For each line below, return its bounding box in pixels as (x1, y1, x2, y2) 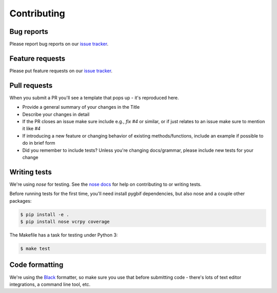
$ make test (20, 246, 51, 251)
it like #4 (22, 126, 41, 132)
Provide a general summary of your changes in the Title (22, 104, 140, 110)
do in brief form (22, 140, 56, 146)
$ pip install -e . (20, 211, 69, 218)
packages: (9, 198, 32, 204)
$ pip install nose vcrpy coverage (20, 219, 110, 225)
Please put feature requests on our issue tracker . (9, 67, 113, 74)
